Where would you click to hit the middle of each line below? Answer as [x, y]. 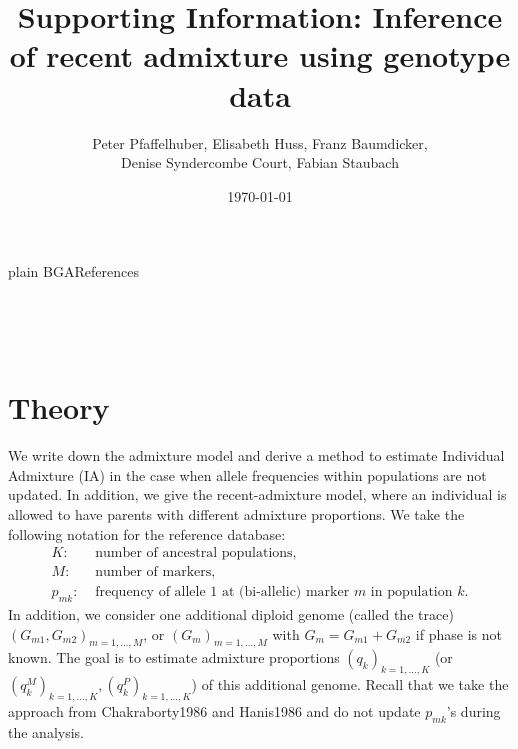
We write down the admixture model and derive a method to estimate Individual [256, 455]
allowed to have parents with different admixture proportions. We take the [236, 513]
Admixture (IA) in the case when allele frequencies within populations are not [247, 474]
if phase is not [458, 633]
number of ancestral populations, [196, 553]
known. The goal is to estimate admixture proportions [174, 657]
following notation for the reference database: [147, 533]
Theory [59, 407]
